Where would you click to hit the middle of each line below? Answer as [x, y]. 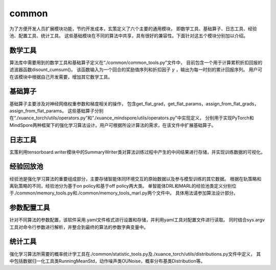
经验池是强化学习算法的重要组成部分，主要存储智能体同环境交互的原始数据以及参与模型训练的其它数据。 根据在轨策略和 [135, 178]
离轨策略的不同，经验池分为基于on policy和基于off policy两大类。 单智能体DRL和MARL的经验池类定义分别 [121, 186]
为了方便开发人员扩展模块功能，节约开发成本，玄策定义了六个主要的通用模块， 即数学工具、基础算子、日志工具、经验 [133, 29]
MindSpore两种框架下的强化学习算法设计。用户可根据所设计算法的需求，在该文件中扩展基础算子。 [113, 125]
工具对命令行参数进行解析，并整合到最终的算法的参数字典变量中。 [79, 227]
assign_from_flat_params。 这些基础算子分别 [56, 110]
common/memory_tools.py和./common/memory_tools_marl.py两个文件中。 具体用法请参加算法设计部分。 [128, 193]
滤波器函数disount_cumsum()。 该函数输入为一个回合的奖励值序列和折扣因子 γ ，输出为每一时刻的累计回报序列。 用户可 [136, 70]
